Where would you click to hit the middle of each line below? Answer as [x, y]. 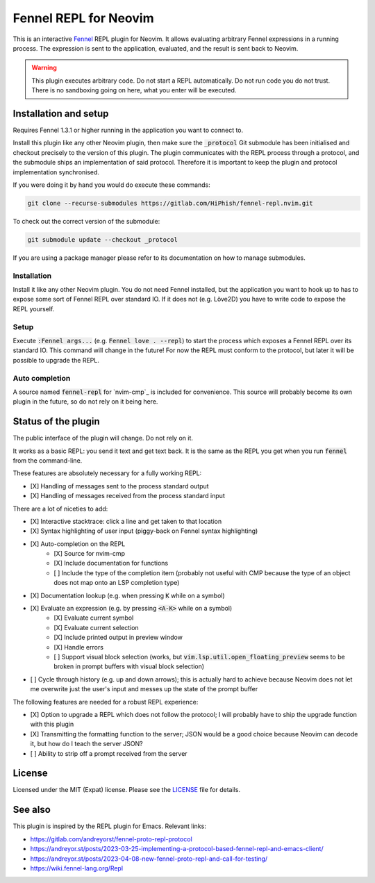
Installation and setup [61, 114]
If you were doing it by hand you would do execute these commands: [112, 185]
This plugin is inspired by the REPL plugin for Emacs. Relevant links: [109, 826]
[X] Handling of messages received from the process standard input [127, 496]
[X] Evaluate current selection [96, 627]
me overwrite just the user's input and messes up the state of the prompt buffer [144, 689]
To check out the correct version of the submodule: [86, 221]
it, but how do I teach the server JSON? [86, 744]
